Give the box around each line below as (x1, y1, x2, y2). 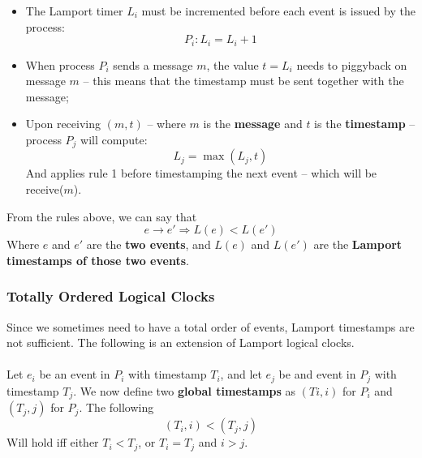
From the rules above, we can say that (6, 208, 197, 225)
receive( (25, 181, 64, 198)
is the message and (203, 115, 303, 132)
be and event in (278, 366, 356, 383)
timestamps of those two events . (6, 251, 189, 268)
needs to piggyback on (296, 56, 407, 73)
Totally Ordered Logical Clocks (6, 286, 215, 306)
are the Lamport (313, 236, 403, 253)
